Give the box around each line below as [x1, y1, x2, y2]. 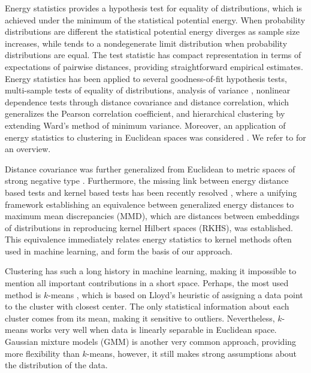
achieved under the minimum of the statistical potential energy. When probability [5, 13, 306, 26]
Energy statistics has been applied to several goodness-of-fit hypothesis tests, [5, 72, 287, 84]
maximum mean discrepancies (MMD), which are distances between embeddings [5, 210, 300, 222]
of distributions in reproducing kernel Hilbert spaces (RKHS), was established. [5, 221, 293, 233]
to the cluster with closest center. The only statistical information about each [5, 300, 289, 313]
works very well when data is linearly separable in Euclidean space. [30, 323, 277, 336]
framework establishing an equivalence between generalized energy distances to [5, 198, 294, 210]
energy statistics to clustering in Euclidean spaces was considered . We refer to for [5, 131, 306, 143]
